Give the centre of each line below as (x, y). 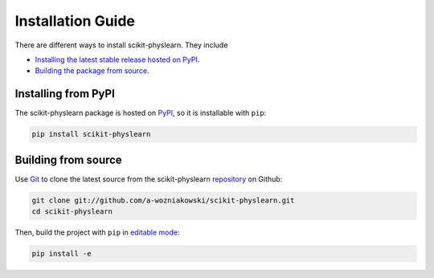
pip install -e (61, 254)
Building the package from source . (92, 71)
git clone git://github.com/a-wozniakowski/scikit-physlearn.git (163, 200)
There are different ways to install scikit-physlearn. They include (121, 45)
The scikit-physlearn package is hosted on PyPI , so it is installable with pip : (141, 113)
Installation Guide (75, 21)
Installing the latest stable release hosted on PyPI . (117, 59)
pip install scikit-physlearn (91, 134)
